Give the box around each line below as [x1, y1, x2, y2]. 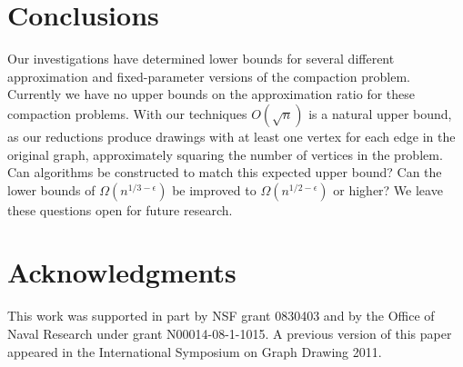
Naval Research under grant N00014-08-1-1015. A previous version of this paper [7, 324, 452, 342]
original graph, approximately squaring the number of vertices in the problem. [7, 144, 443, 164]
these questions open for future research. [7, 200, 233, 219]
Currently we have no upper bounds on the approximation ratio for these [7, 84, 416, 104]
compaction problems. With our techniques [7, 104, 247, 123]
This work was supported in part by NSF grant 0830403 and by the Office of [7, 306, 435, 325]
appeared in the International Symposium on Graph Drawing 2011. [7, 342, 382, 361]
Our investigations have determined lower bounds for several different [7, 49, 395, 68]
